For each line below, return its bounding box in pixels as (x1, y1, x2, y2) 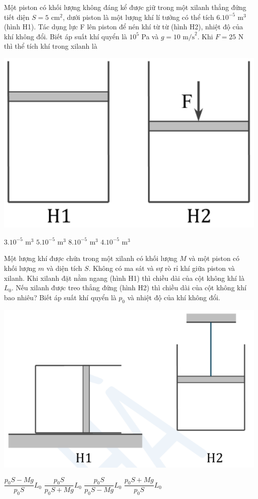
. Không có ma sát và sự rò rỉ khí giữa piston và (88, 263, 235, 273)
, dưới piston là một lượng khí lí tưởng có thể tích (63, 11, 214, 22)
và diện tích (46, 263, 82, 273)
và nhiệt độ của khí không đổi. (127, 292, 220, 302)
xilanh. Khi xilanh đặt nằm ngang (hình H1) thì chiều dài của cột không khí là (4, 272, 245, 283)
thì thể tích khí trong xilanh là (4, 41, 97, 51)
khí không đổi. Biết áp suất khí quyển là (4, 31, 128, 41)
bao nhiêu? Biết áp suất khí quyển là (4, 292, 117, 302)
